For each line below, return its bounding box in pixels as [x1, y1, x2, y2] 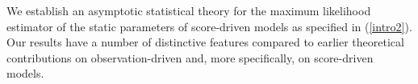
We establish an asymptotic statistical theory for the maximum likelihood [6, 2, 371, 18]
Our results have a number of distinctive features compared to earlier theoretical [6, 34, 404, 50]
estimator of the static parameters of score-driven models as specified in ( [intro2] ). [6, 18, 412, 34]
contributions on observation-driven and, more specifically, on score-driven [6, 49, 374, 66]
